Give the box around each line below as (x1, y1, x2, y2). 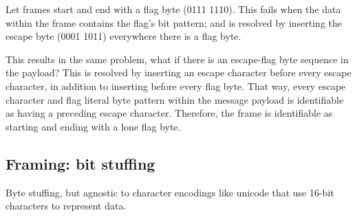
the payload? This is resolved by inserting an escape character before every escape (6, 65, 351, 80)
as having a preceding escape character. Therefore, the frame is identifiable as (6, 106, 333, 120)
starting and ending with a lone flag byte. (6, 119, 181, 133)
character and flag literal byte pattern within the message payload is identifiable (6, 92, 344, 106)
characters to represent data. (6, 198, 127, 213)
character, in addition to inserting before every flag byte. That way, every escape (6, 78, 346, 93)
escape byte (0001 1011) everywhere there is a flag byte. (6, 29, 241, 43)
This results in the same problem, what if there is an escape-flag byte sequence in (6, 52, 349, 66)
